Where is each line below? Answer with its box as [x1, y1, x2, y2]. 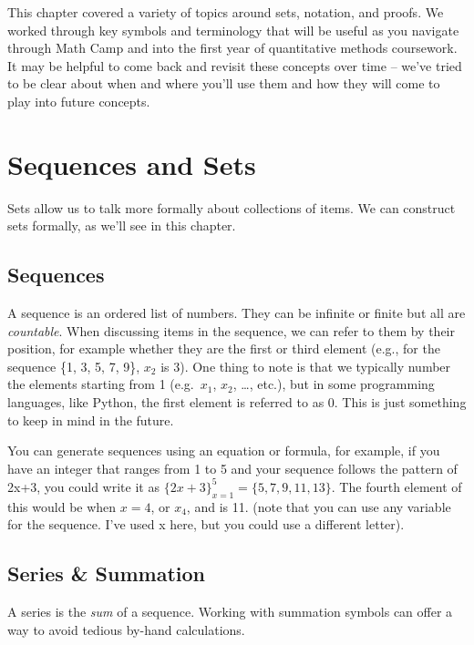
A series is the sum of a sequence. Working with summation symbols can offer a [7, 602, 453, 621]
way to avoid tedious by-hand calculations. [7, 619, 245, 639]
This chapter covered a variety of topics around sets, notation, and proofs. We [7, 3, 444, 21]
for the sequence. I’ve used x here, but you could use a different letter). [7, 515, 405, 534]
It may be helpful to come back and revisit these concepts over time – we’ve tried [7, 56, 462, 75]
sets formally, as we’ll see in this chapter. [7, 216, 236, 235]
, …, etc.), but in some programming [232, 374, 435, 394]
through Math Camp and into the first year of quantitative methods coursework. [7, 38, 458, 57]
